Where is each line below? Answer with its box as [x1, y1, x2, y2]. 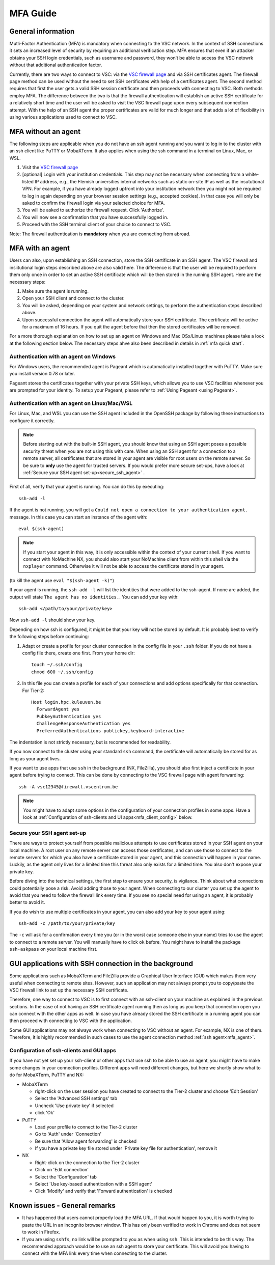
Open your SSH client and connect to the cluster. [22, 295, 125, 301]
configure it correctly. [9, 418, 55, 424]
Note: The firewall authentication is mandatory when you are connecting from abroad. [9, 231, 191, 237]
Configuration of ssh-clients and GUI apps [9, 1047, 117, 1054]
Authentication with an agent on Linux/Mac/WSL [9, 400, 133, 407]
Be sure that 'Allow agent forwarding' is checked [35, 1138, 137, 1144]
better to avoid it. [9, 899, 45, 905]
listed [22, 178, 34, 184]
